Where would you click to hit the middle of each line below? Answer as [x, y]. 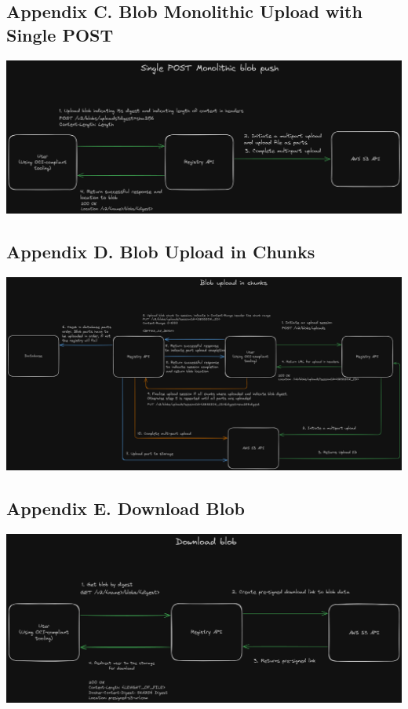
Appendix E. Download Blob [126, 508]
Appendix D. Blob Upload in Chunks [161, 251]
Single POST [60, 34]
